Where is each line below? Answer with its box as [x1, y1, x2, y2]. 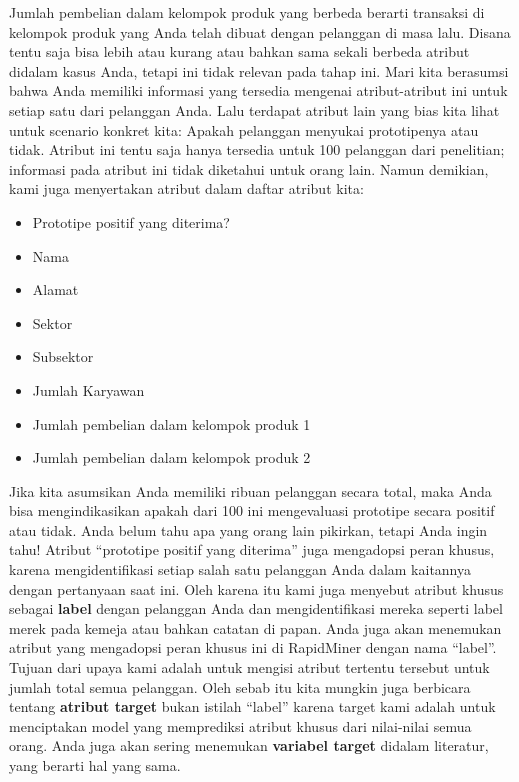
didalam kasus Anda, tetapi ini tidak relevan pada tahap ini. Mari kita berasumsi [9, 60, 509, 81]
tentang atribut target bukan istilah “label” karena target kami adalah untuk [9, 696, 496, 717]
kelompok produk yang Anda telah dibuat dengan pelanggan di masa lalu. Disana [9, 21, 511, 42]
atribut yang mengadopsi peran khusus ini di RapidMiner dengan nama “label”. [9, 637, 497, 658]
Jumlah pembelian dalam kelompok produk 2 [32, 447, 311, 468]
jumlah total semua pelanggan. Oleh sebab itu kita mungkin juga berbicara [9, 676, 471, 697]
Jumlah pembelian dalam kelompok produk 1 [32, 413, 311, 434]
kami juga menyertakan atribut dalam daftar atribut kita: [9, 178, 364, 199]
